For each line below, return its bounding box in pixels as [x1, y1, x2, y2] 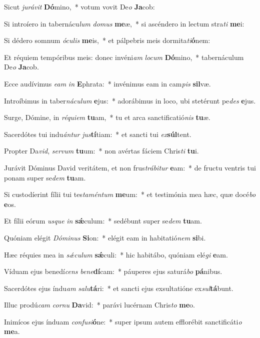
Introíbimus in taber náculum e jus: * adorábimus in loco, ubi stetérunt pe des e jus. [4, 95, 256, 105]
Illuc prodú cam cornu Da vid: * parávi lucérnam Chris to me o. [4, 299, 195, 310]
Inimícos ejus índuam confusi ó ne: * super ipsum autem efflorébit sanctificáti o [4, 316, 242, 326]
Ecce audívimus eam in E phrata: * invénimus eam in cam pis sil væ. [4, 78, 211, 88]
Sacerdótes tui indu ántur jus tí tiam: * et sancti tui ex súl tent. [4, 128, 191, 139]
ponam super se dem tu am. [4, 172, 86, 182]
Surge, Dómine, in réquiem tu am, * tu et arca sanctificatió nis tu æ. [4, 112, 210, 122]
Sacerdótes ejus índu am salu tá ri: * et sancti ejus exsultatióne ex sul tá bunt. [4, 282, 233, 293]
